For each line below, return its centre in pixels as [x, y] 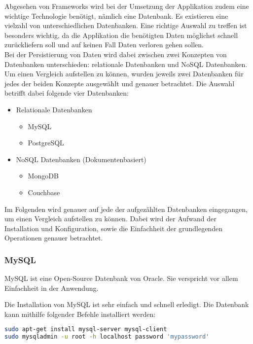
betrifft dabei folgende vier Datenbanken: [67, 93]
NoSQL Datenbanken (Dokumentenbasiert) [81, 159]
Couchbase [44, 192]
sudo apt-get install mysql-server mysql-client [86, 329]
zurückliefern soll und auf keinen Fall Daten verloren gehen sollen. [104, 45]
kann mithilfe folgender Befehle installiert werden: [80, 314]
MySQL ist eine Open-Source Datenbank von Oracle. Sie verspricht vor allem [121, 278]
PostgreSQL [46, 143]
